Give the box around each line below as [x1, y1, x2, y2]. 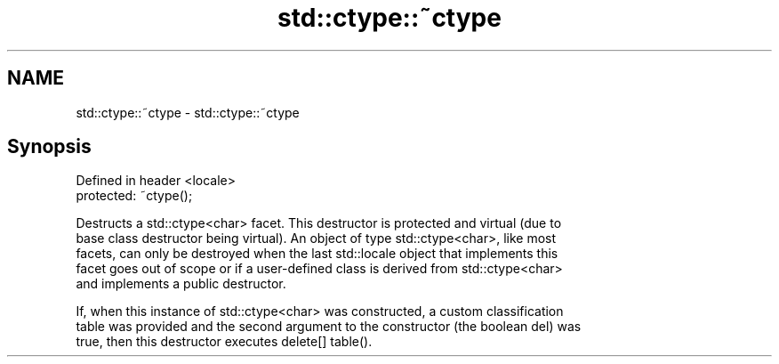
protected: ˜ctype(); [76, 188, 193, 204]
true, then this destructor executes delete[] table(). [76, 334, 373, 350]
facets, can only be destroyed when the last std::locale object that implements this [76, 246, 558, 262]
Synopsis [7, 135, 92, 158]
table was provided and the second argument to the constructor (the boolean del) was [76, 319, 582, 335]
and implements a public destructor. [76, 276, 286, 292]
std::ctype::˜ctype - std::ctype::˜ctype [76, 104, 300, 120]
